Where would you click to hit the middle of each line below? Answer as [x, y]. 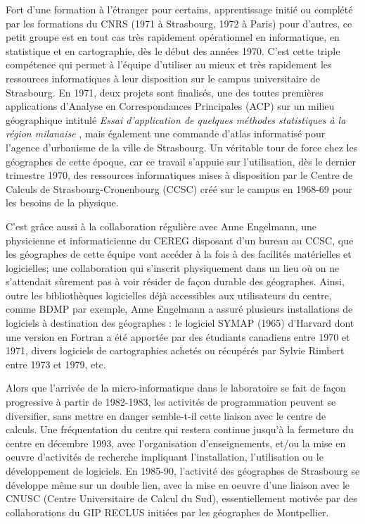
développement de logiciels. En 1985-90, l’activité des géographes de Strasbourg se [183, 470]
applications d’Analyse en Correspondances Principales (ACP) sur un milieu [170, 106]
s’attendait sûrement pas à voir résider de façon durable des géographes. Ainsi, [175, 281]
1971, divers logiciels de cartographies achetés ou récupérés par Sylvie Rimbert [175, 350]
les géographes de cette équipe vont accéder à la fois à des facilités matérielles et [179, 254]
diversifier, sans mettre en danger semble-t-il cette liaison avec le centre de [166, 415]
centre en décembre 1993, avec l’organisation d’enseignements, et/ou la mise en [176, 443]
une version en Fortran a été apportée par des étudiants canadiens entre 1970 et [178, 336]
